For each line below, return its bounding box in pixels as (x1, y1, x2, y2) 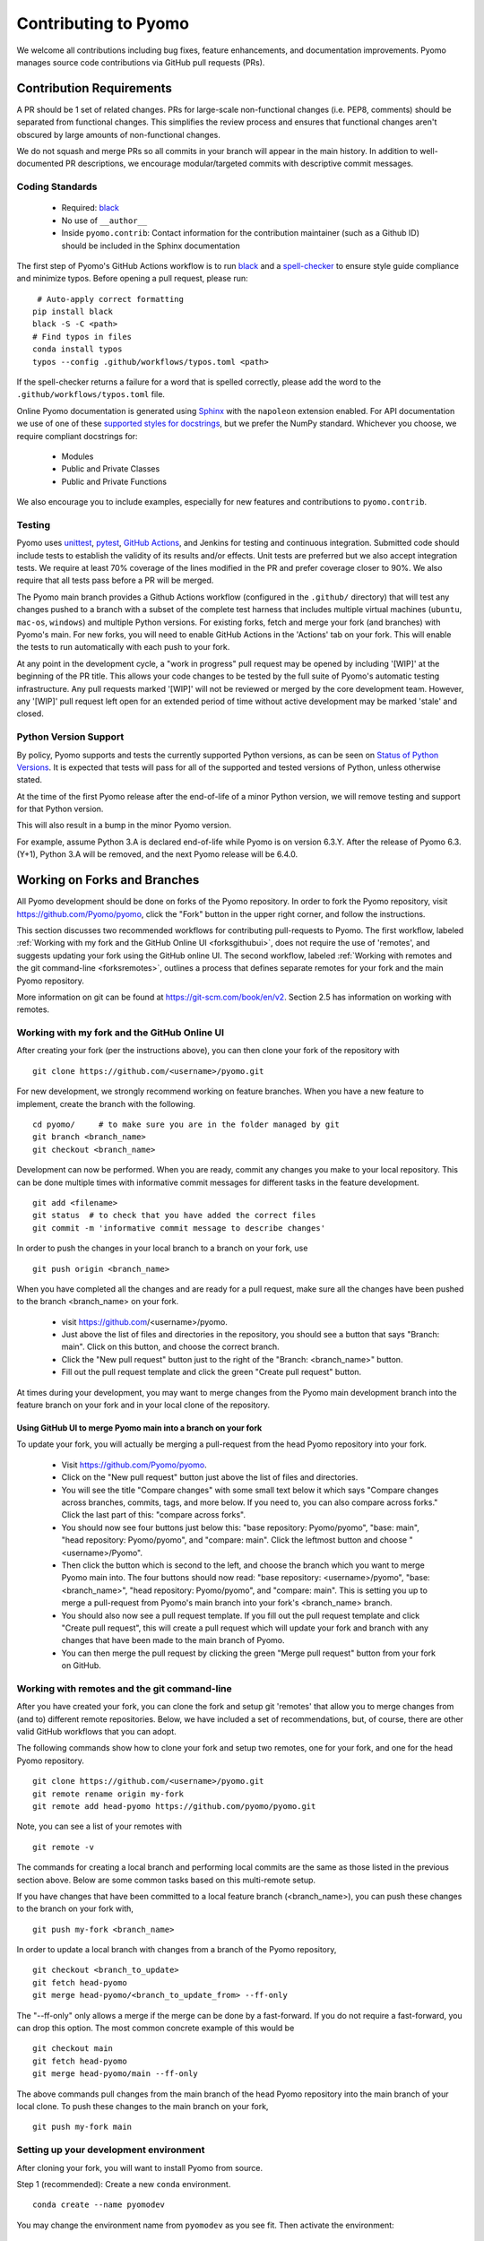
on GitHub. (61, 1660, 102, 1671)
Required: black (61, 203, 120, 213)
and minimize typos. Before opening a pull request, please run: (16, 273, 248, 284)
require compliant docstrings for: (16, 430, 138, 441)
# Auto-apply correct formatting (37, 294, 184, 304)
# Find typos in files (32, 332, 133, 342)
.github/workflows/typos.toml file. (16, 389, 166, 400)
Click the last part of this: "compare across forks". (61, 1510, 246, 1520)
